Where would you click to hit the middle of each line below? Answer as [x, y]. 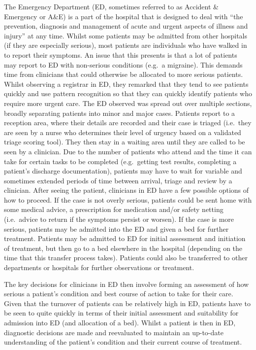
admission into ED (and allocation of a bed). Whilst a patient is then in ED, [120, 322]
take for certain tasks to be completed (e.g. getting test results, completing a [120, 161]
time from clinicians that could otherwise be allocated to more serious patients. [124, 74]
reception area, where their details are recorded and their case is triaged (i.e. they [128, 122]
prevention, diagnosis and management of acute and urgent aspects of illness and [126, 26]
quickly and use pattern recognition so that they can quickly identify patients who [128, 93]
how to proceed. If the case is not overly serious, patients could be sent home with [128, 199]
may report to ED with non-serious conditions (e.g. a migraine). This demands [123, 64]
